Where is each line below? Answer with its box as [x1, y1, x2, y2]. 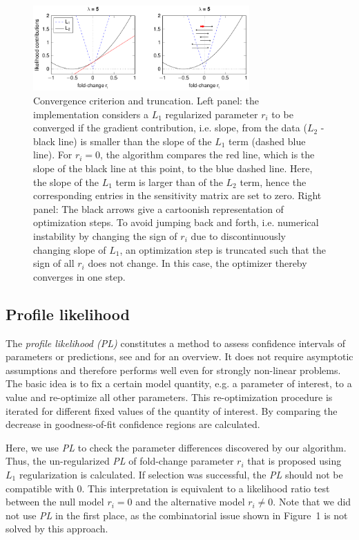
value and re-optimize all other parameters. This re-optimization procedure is [6, 389, 333, 404]
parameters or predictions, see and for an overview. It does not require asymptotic [6, 349, 353, 364]
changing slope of [33, 242, 106, 257]
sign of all [33, 256, 75, 270]
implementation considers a [33, 106, 149, 121]
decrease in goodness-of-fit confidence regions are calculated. [6, 417, 260, 431]
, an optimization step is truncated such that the [119, 242, 326, 257]
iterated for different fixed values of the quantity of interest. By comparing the [6, 403, 338, 418]
